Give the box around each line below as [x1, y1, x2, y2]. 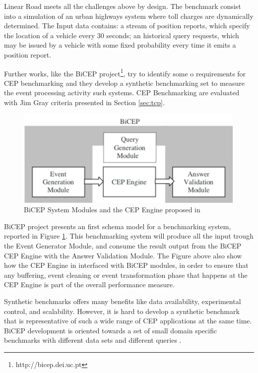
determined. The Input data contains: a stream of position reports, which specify [4, 20, 250, 31]
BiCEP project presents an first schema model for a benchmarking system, [4, 221, 231, 231]
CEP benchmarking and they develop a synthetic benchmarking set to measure [4, 77, 245, 88]
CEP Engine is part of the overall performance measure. [4, 279, 175, 290]
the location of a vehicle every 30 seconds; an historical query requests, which [4, 30, 239, 40]
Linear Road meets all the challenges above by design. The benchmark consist [4, 1, 241, 11]
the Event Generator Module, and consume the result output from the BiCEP [4, 240, 242, 250]
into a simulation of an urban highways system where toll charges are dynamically [4, 10, 254, 21]
